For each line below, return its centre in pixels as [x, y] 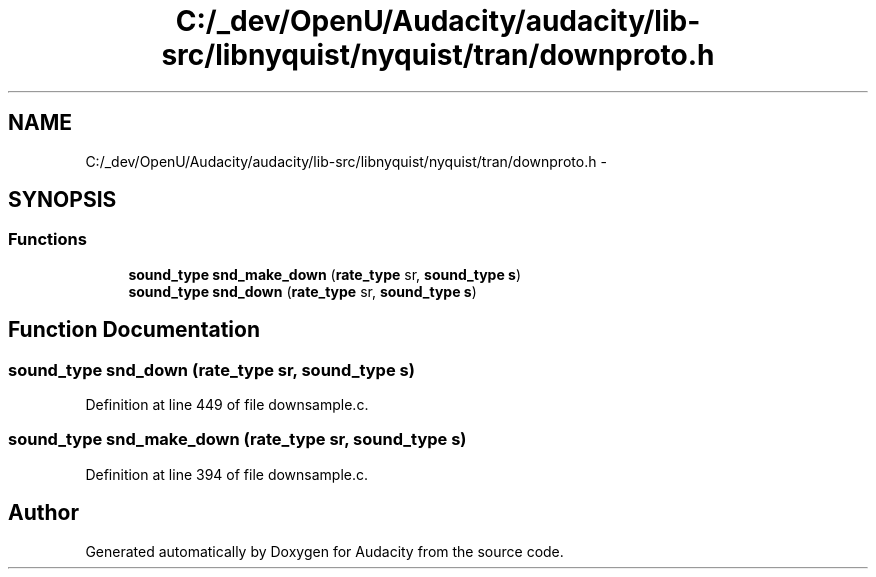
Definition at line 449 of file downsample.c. [227, 405]
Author [43, 513]
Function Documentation [134, 330]
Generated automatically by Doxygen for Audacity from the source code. [324, 551]
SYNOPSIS [62, 200]
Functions [47, 239]
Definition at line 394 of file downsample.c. [227, 474]
